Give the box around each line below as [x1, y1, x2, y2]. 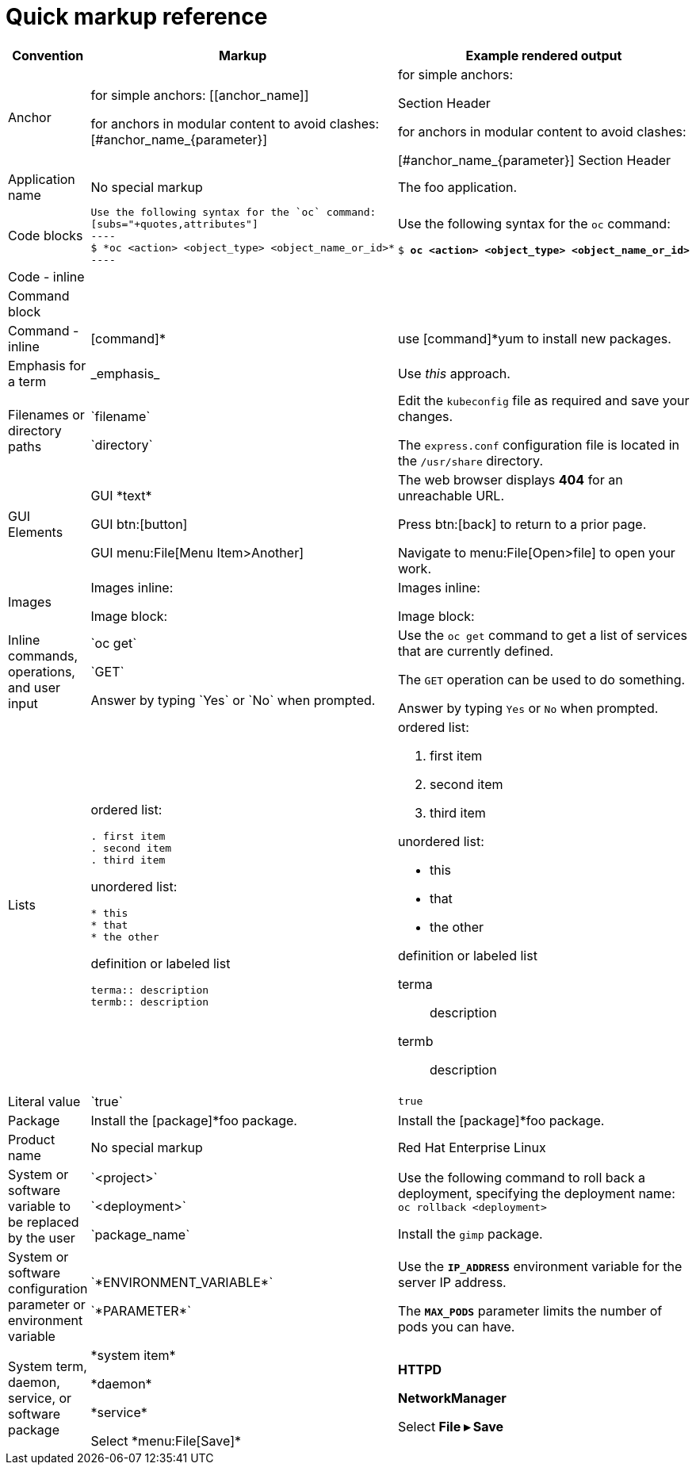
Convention [12, 47, 84, 63]
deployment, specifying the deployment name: [397, 1186, 675, 1202]
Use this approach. [397, 365, 511, 381]
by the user [8, 1229, 75, 1246]
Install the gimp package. [397, 1226, 543, 1243]
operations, [8, 663, 75, 680]
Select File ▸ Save [397, 1418, 504, 1435]
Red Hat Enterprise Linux [397, 1139, 546, 1155]
